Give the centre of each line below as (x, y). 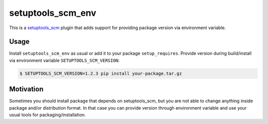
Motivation (26, 89)
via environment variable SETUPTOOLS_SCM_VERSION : (65, 60)
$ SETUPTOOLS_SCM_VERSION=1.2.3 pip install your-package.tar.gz (101, 73)
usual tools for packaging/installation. (48, 115)
